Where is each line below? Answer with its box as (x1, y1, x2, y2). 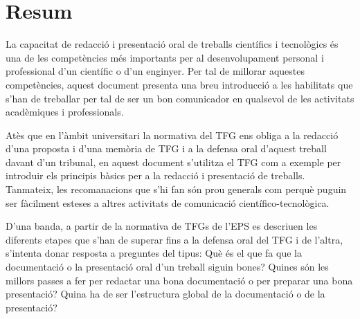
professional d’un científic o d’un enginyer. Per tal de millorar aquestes (6, 64, 305, 78)
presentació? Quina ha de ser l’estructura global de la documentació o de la (6, 286, 325, 301)
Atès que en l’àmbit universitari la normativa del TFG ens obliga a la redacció (6, 127, 339, 142)
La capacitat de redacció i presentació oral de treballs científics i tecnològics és (6, 37, 339, 51)
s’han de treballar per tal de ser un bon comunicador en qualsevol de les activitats (6, 91, 354, 105)
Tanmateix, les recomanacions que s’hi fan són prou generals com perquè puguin (6, 182, 347, 197)
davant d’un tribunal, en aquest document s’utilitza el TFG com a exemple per (6, 154, 341, 169)
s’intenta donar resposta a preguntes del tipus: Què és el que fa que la (6, 246, 302, 260)
